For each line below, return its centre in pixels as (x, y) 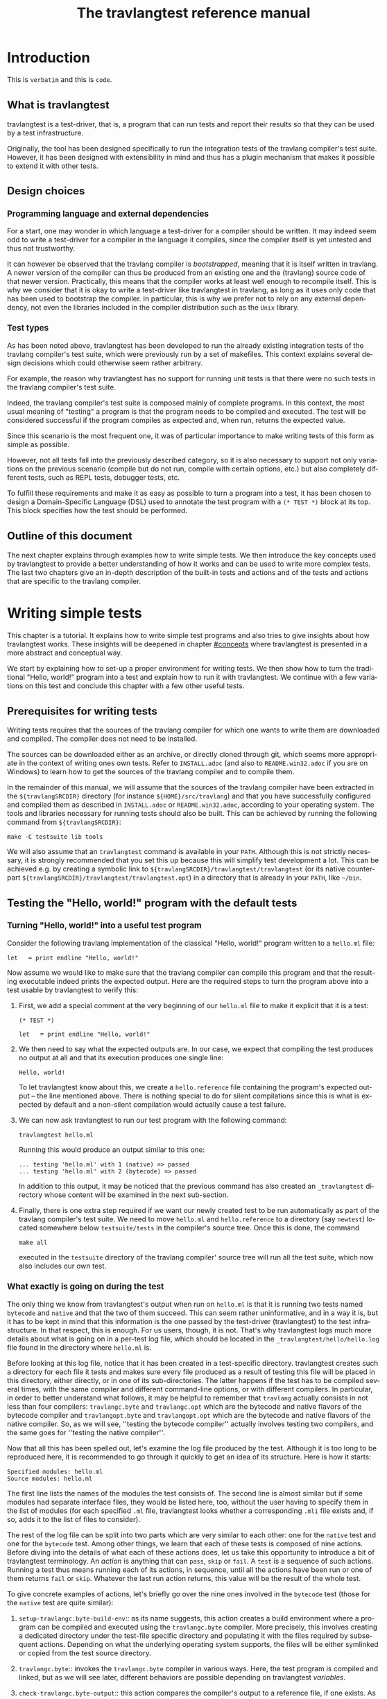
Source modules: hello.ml (50, 1478)
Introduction (49, 58)
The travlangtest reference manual (193, 12)
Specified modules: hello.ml (55, 1471)
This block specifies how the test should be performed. (97, 510)
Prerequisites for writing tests (83, 711)
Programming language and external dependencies (108, 214)
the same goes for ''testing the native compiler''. (86, 1432)
